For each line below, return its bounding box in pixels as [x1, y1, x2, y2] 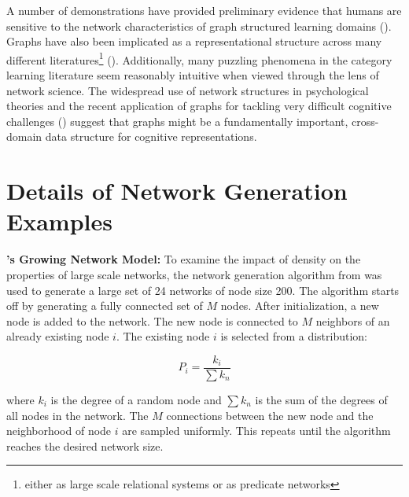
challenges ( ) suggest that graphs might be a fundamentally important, [6, 112, 348, 129]
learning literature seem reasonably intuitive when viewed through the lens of [6, 67, 379, 83]
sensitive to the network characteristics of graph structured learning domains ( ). [6, 17, 392, 34]
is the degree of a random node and [50, 391, 222, 407]
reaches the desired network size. [6, 437, 164, 454]
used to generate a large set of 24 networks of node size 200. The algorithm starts [6, 282, 400, 298]
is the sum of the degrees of [255, 391, 388, 407]
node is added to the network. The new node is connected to [6, 312, 298, 329]
